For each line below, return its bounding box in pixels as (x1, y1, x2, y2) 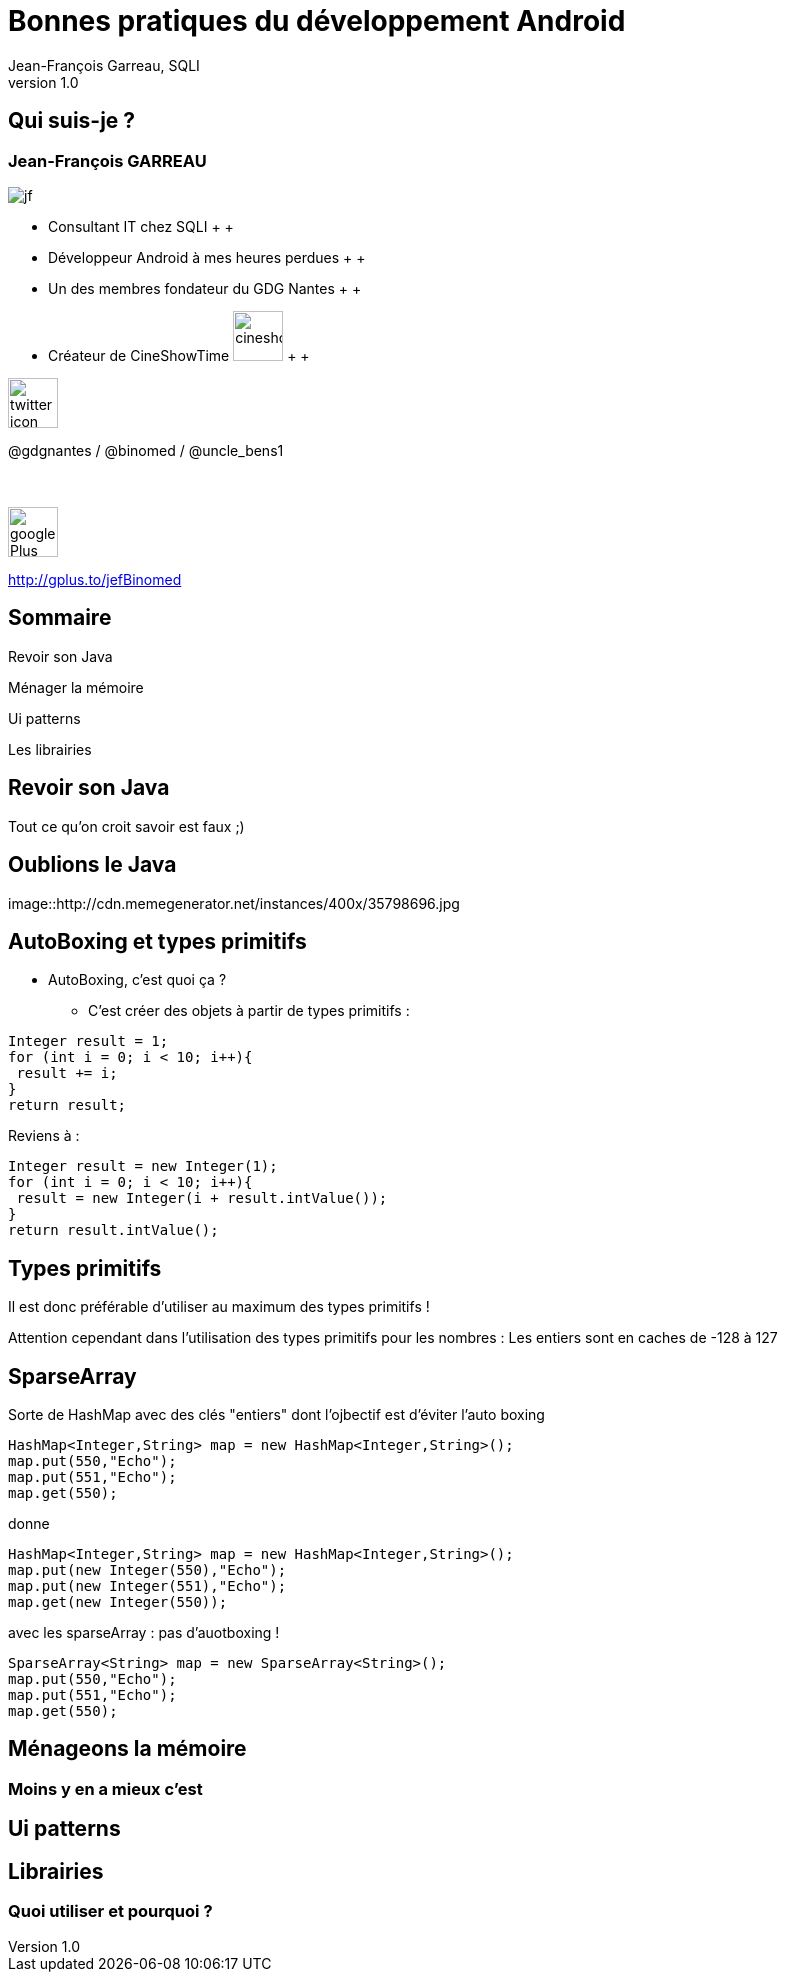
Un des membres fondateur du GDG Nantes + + (48, 279, 362, 297)
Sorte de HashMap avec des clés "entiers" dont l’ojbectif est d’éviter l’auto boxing (8, 1406, 545, 1424)
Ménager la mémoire (8, 678, 144, 696)
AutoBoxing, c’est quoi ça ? (48, 971, 227, 989)
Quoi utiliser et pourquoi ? (8, 1901, 213, 1922)
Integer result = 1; (8, 1033, 169, 1050)
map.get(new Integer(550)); (8, 1594, 228, 1611)
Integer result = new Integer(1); (8, 1158, 278, 1175)
